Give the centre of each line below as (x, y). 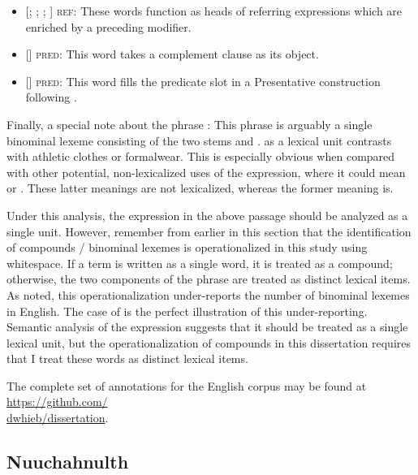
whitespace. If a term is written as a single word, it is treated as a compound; (200, 263)
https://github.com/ (57, 402)
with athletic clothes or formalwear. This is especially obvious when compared (201, 156)
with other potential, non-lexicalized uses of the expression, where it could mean (206, 172)
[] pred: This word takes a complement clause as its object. (172, 54)
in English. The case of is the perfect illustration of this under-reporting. (187, 311)
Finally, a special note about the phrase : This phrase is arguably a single (190, 124)
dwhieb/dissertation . (58, 418)
